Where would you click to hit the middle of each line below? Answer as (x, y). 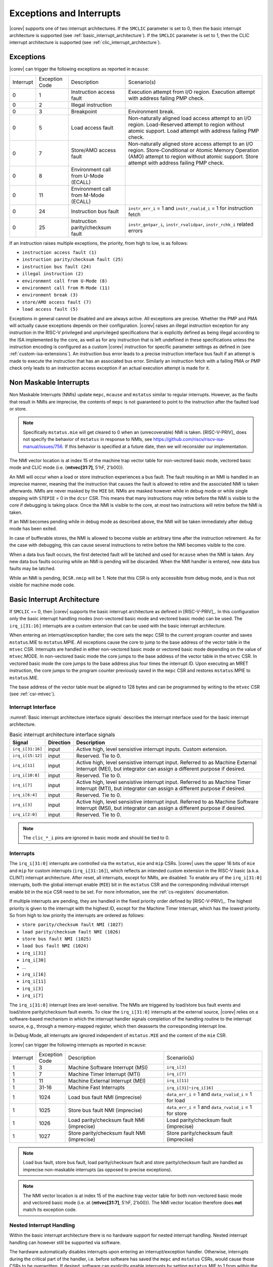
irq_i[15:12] (27, 756)
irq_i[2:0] (25, 815)
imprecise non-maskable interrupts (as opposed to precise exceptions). (98, 1169)
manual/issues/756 (43, 446)
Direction (59, 742)
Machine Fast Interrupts (97, 1087)
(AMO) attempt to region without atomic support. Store (193, 156)
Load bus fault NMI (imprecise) (105, 1097)
